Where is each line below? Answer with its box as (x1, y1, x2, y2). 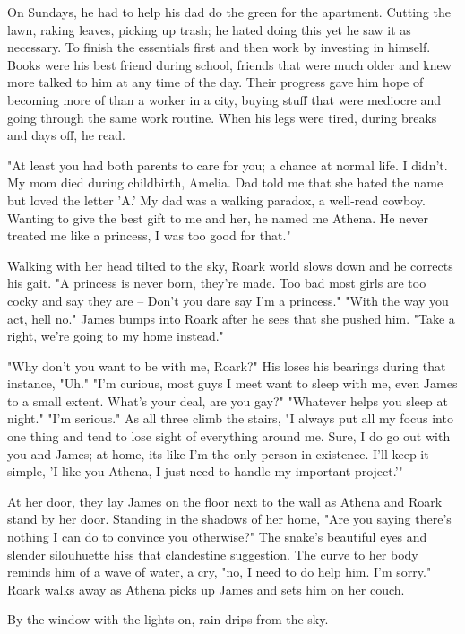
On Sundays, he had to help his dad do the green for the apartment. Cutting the (7, 3, 451, 21)
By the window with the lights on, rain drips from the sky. (7, 610, 329, 629)
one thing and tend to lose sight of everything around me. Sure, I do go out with (7, 427, 451, 446)
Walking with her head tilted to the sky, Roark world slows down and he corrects (7, 256, 453, 274)
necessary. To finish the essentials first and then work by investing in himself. (7, 38, 431, 56)
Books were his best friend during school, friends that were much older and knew (7, 55, 452, 74)
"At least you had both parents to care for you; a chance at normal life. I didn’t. (7, 155, 448, 174)
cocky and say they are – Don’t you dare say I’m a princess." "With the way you (7, 291, 449, 309)
